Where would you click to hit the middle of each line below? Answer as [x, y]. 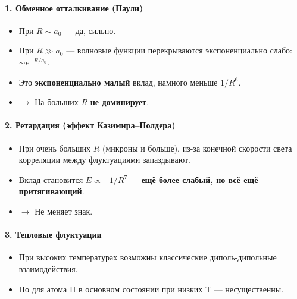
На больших [57, 102]
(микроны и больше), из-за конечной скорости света [197, 148]
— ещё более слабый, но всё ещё [194, 179]
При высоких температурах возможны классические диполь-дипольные [148, 257]
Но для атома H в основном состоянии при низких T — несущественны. [151, 289]
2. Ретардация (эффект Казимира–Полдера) [90, 125]
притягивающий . [51, 191]
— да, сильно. [90, 30]
